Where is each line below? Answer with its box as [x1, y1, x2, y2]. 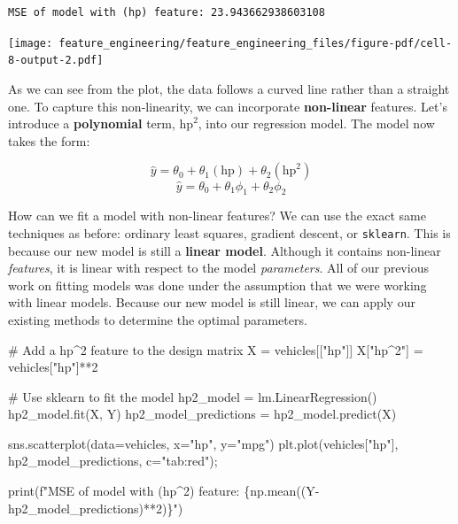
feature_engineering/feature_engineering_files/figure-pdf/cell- [58, 36, 453, 50]
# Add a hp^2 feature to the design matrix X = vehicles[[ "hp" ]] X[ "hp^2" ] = [8, 340, 423, 358]
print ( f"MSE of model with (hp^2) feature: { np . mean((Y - [8, 482, 320, 500]
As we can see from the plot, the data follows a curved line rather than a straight [8, 79, 450, 97]
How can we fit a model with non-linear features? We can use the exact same [8, 206, 426, 225]
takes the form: [8, 131, 90, 150]
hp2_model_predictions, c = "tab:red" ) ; [8, 451, 218, 470]
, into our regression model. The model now [198, 114, 435, 133]
